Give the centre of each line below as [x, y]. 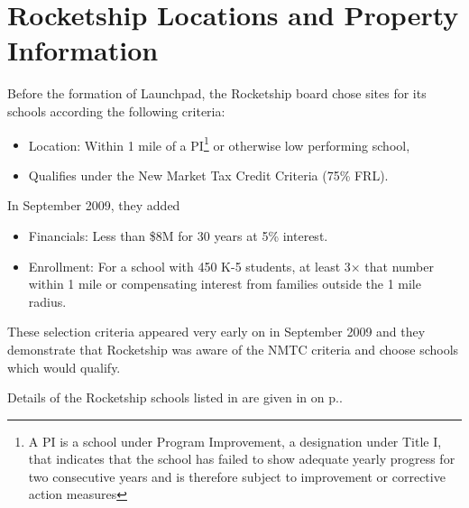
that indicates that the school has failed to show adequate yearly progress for [242, 459]
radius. [47, 301]
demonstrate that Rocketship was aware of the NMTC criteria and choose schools [233, 349]
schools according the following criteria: [116, 111]
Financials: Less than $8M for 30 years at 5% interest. [178, 235]
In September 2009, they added [94, 205]
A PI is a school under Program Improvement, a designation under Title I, [235, 441]
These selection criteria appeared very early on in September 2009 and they [216, 332]
